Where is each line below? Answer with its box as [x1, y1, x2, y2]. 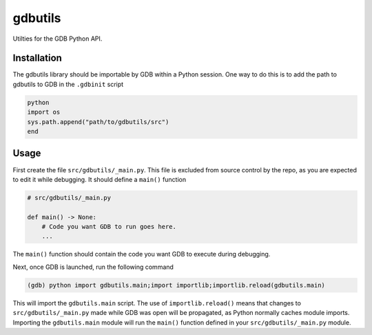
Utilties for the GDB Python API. [12, 34, 103, 43]
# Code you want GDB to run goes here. [41, 223, 177, 231]
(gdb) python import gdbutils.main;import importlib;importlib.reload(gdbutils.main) [27, 281, 325, 289]
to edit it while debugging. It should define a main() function [12, 175, 187, 183]
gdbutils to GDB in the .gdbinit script [12, 80, 124, 88]
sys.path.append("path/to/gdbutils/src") [27, 118, 169, 125]
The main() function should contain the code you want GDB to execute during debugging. [12, 250, 271, 258]
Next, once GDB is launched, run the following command [12, 263, 174, 271]
